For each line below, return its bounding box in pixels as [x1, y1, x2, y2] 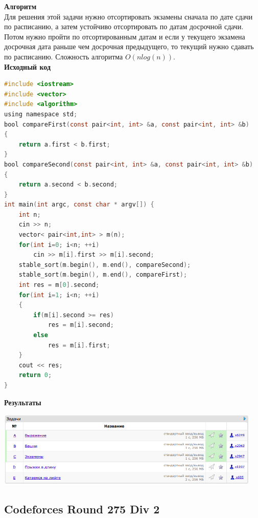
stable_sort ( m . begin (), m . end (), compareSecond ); [18, 261, 191, 268]
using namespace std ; [4, 110, 78, 118]
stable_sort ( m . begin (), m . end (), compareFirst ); [18, 271, 187, 279]
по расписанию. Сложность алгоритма [4, 51, 123, 61]
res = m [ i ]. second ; [48, 321, 114, 329]
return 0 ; [18, 371, 52, 379]
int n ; [18, 211, 41, 218]
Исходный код [4, 61, 51, 72]
